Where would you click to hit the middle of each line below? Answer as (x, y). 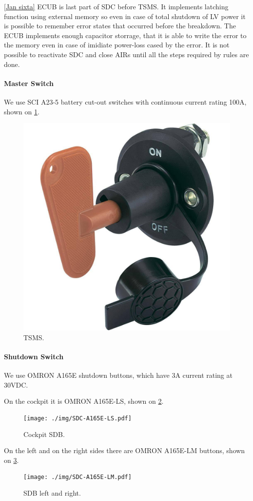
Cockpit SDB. (44, 434)
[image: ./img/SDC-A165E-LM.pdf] (78, 477)
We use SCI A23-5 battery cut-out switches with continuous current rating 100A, (125, 101)
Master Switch (29, 83)
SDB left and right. (52, 493)
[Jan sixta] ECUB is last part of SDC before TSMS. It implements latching (116, 6)
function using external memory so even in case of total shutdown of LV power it (125, 16)
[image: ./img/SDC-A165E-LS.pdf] (78, 418)
